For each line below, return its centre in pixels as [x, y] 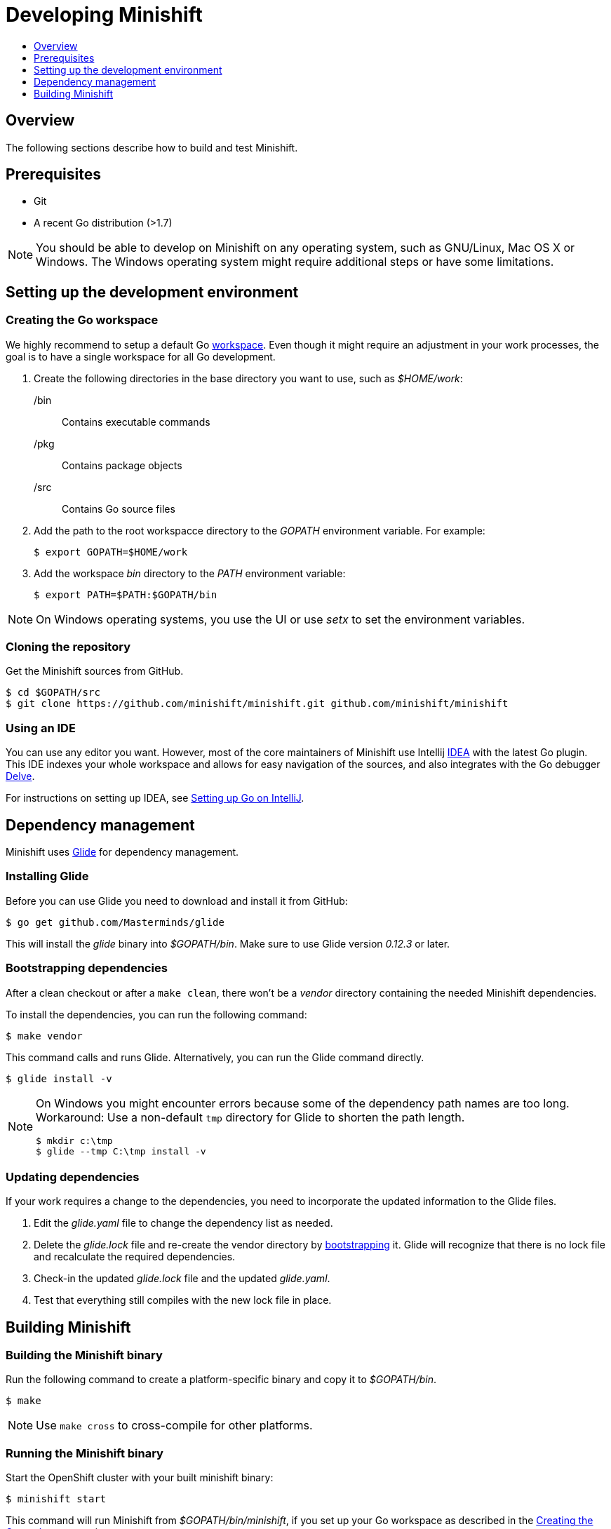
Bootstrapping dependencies [87, 968]
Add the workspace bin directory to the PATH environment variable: [190, 573]
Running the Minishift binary [85, 1453]
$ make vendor [44, 1036]
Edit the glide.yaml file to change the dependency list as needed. [183, 1223]
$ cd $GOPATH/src [53, 693]
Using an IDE [41, 728]
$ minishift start [56, 1499]
